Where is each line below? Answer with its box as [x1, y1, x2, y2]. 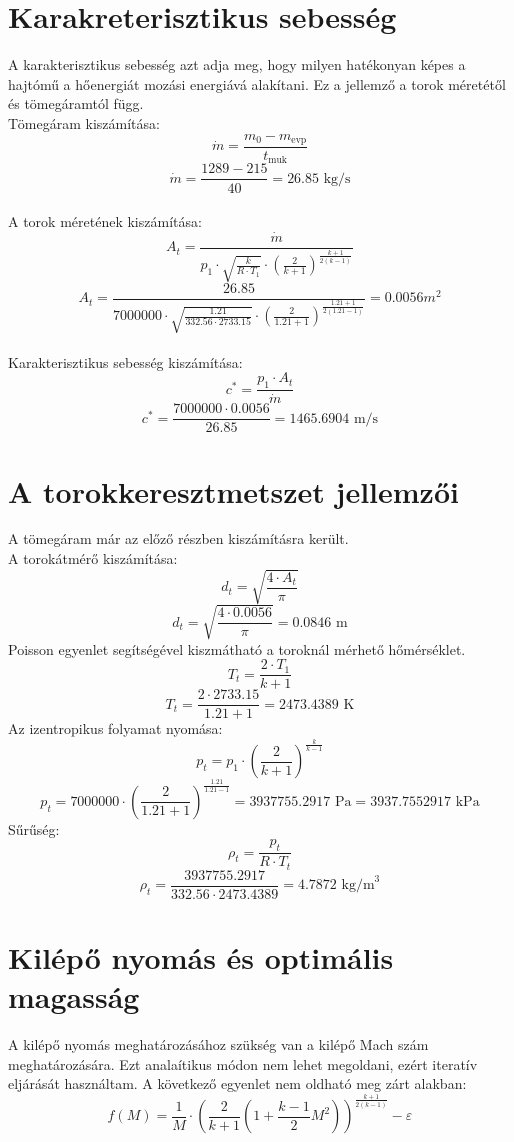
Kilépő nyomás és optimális [8, 936, 394, 977]
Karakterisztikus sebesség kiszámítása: [8, 351, 243, 372]
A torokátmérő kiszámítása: [8, 548, 178, 569]
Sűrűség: [8, 818, 60, 839]
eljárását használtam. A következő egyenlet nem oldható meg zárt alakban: [8, 1073, 467, 1094]
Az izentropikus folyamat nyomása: [8, 718, 223, 739]
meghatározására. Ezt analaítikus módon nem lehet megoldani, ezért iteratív [8, 1053, 478, 1074]
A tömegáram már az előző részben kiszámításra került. [8, 528, 349, 549]
